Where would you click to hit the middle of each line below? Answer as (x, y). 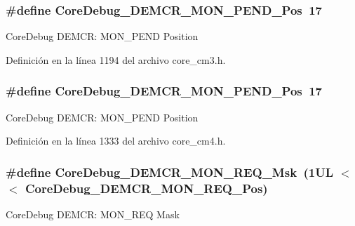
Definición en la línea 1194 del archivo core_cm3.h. (116, 59)
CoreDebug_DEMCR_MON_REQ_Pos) (146, 188)
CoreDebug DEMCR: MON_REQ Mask (93, 214)
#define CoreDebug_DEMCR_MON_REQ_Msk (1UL (170, 172)
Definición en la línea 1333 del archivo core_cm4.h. (116, 141)
